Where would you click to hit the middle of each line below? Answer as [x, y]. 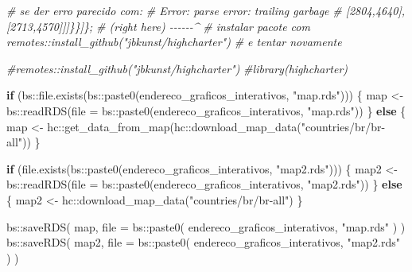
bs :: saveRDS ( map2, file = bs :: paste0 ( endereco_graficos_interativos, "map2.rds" [204, 242]
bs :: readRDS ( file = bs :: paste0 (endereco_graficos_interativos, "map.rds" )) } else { [206, 110]
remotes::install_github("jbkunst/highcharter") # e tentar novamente [174, 42]
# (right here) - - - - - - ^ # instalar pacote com [203, 26]
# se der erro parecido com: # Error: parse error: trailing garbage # [174, 10]
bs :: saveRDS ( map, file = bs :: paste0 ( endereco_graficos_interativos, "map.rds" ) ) [206, 226]
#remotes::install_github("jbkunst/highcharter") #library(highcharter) [177, 68]
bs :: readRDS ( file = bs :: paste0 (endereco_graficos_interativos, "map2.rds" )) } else [204, 184]
